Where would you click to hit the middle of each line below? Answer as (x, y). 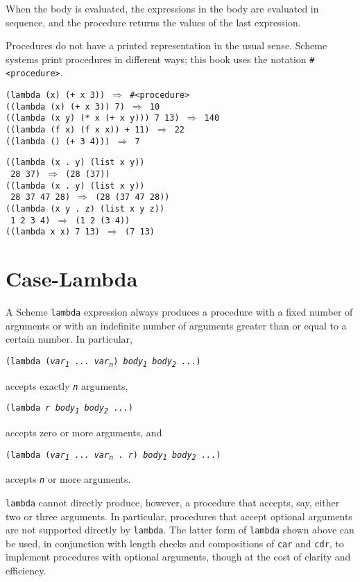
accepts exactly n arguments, (67, 385)
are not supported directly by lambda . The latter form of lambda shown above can (180, 530)
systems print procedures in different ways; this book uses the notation (156, 59)
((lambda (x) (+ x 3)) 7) (65, 106)
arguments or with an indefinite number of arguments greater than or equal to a (176, 325)
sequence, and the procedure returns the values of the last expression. (153, 22)
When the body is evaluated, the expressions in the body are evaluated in (162, 8)
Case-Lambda (72, 279)
